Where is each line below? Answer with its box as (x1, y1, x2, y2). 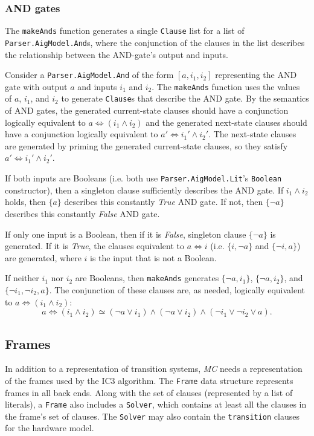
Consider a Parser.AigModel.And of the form (5, 68, 174, 81)
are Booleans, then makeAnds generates (75, 272, 219, 284)
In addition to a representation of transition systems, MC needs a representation (5, 362, 303, 375)
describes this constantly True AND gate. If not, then (64, 195, 263, 208)
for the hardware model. (5, 421, 94, 434)
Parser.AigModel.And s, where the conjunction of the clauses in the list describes (5, 36, 305, 48)
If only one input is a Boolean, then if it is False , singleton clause (5, 227, 246, 240)
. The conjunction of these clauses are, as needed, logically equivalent (49, 283, 306, 296)
